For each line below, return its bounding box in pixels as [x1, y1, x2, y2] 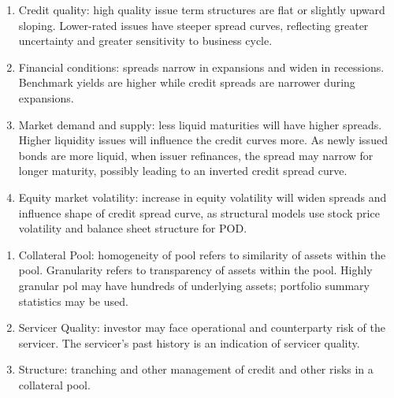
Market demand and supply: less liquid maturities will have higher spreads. [18, 116, 382, 132]
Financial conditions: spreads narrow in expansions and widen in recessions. [18, 58, 385, 75]
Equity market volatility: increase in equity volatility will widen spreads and [18, 188, 387, 205]
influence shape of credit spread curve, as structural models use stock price [18, 204, 380, 221]
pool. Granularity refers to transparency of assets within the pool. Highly [18, 262, 373, 278]
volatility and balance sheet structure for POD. [18, 220, 247, 236]
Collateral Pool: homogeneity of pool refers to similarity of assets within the [18, 246, 386, 262]
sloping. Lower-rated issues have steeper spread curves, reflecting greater [18, 17, 369, 33]
